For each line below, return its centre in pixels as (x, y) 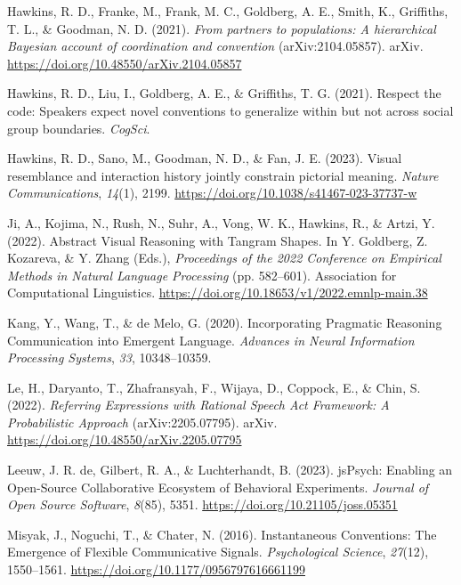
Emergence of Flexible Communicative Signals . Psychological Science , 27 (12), (218, 552)
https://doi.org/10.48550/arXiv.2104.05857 (125, 63)
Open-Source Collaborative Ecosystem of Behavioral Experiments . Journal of (218, 487)
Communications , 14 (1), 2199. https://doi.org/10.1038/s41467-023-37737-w (212, 193)
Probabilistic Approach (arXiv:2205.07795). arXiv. (142, 422)
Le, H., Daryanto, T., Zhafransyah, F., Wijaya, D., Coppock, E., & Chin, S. (214, 387)
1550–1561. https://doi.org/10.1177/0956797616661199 (156, 569)
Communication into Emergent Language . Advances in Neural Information (211, 340)
